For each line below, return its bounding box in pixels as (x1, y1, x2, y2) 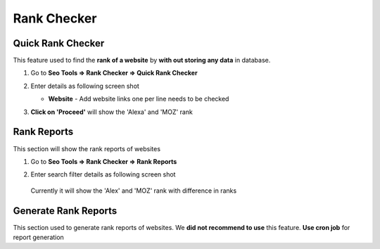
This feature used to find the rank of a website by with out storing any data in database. (13, 56, 271, 65)
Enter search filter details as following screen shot (30, 170, 176, 179)
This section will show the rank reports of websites (13, 144, 161, 153)
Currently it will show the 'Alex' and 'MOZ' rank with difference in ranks (30, 186, 237, 195)
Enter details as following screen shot (30, 82, 140, 90)
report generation (13, 233, 65, 241)
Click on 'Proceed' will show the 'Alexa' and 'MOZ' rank (30, 108, 193, 116)
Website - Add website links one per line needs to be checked (48, 95, 229, 103)
